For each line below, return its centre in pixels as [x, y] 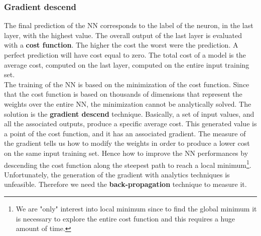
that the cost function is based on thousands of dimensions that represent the [123, 94]
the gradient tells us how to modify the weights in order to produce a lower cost [127, 143]
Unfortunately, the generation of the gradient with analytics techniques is [117, 174]
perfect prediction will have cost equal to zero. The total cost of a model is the [125, 55]
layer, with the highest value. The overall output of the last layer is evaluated [123, 35]
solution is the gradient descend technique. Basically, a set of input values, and [129, 113]
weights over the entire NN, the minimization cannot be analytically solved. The [128, 103]
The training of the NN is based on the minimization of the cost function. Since [127, 84]
